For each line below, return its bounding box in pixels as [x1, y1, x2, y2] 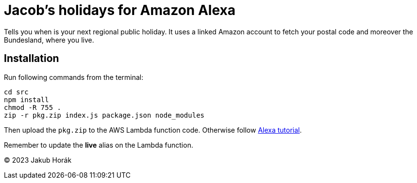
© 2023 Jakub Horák [4, 155, 72, 164]
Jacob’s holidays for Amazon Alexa [4, 2, 235, 18]
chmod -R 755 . [4, 103, 62, 111]
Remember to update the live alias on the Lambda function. [4, 140, 193, 149]
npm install [4, 95, 49, 104]
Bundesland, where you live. [4, 35, 94, 44]
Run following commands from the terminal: [4, 73, 144, 81]
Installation [4, 52, 59, 65]
